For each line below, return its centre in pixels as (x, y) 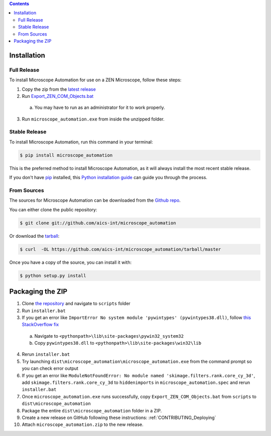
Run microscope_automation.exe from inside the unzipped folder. (93, 119)
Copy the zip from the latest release (59, 89)
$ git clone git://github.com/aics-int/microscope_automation (98, 223)
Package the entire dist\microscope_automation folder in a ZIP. (92, 410)
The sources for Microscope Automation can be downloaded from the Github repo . (95, 200)
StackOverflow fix (40, 325)
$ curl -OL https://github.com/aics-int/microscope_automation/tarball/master (120, 249)
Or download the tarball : (34, 236)
